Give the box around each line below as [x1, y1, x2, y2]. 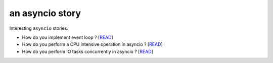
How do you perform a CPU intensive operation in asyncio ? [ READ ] [22, 41, 163, 47]
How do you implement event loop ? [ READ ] [22, 34, 113, 40]
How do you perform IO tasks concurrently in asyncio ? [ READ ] [22, 48, 154, 54]
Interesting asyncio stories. [9, 25, 68, 31]
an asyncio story [9, 8, 81, 19]
